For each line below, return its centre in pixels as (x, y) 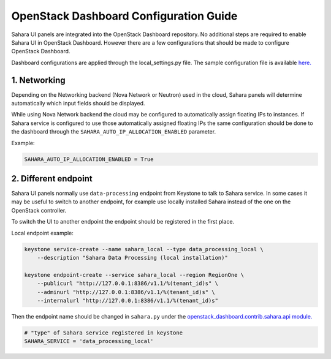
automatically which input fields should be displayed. (78, 104)
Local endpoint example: (42, 233)
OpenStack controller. (39, 210)
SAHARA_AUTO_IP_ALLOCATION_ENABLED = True (89, 159)
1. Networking (38, 80)
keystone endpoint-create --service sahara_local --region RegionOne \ (134, 275)
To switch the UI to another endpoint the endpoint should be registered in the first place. (123, 222)
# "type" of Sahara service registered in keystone (104, 333)
